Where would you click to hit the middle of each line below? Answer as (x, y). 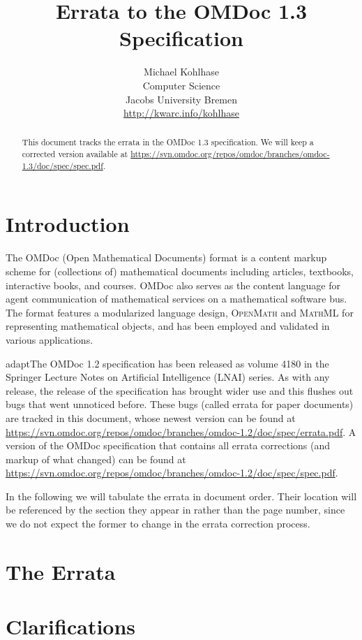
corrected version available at (75, 154)
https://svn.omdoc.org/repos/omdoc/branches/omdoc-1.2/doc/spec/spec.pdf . (172, 473)
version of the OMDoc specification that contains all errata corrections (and (168, 445)
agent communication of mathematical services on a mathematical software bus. (176, 299)
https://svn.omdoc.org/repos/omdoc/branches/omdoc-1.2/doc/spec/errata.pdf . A (181, 431)
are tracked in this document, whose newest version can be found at (151, 417)
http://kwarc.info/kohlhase (181, 113)
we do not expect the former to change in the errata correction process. (158, 524)
